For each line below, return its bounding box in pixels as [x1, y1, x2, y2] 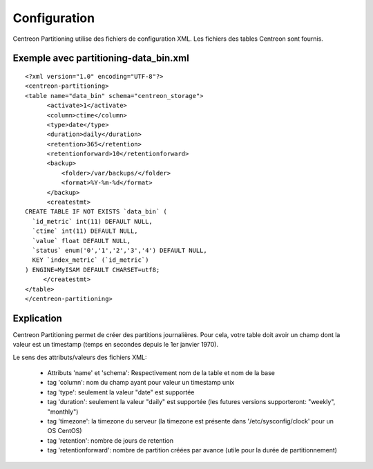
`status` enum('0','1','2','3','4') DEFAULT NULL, [32, 246, 207, 254]
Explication [12, 312, 62, 324]
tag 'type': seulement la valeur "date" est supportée [47, 387, 195, 396]
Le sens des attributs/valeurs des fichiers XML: [12, 353, 148, 361]
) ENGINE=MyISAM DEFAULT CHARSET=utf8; [25, 266, 160, 274]
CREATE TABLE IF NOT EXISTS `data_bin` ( [25, 208, 167, 216]
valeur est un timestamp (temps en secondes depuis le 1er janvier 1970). [12, 341, 219, 349]
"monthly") [47, 408, 79, 416]
